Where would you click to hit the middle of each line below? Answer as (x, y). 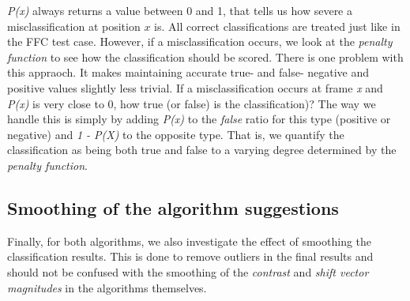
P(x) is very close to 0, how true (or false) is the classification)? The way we (192, 103)
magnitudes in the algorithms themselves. (107, 287)
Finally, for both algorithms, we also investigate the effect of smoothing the (190, 241)
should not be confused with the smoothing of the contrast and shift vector (188, 271)
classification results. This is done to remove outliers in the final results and (190, 256)
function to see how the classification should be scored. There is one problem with (205, 56)
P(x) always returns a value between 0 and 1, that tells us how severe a (180, 10)
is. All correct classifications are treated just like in (277, 26)
